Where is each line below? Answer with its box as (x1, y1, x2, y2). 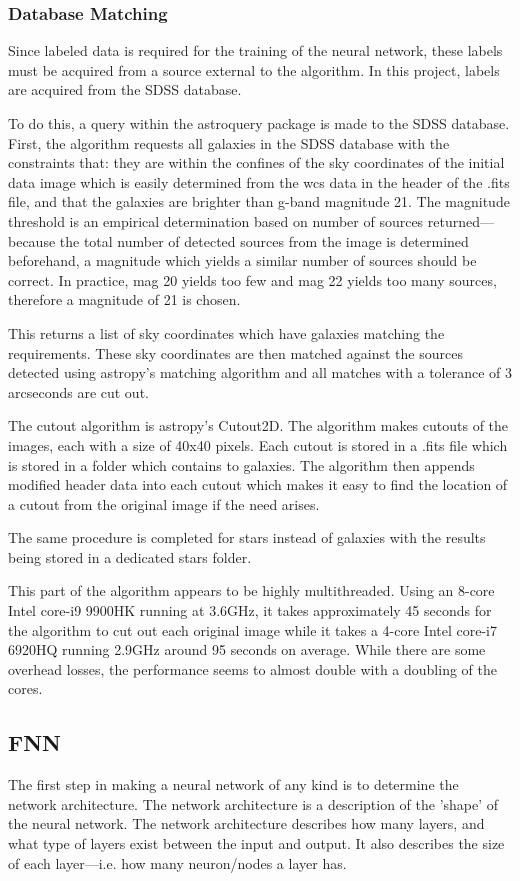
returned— (427, 210, 495, 231)
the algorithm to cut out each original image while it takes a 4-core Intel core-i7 (8, 619, 498, 640)
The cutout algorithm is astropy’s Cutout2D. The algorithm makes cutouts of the (8, 415, 509, 436)
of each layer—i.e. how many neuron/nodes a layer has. (8, 852, 347, 873)
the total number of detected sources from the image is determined (59, 230, 469, 251)
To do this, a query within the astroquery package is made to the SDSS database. (8, 113, 510, 133)
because (8, 230, 56, 251)
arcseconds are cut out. (8, 381, 149, 402)
